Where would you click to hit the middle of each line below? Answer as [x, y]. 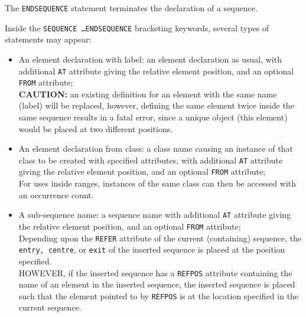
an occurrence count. [56, 195]
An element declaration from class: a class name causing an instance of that [156, 148]
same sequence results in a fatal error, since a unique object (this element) [153, 117]
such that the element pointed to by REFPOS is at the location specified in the [159, 295]
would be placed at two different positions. [96, 128]
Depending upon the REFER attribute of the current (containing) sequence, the [160, 238]
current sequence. [50, 307]
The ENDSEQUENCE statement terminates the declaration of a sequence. [131, 8]
